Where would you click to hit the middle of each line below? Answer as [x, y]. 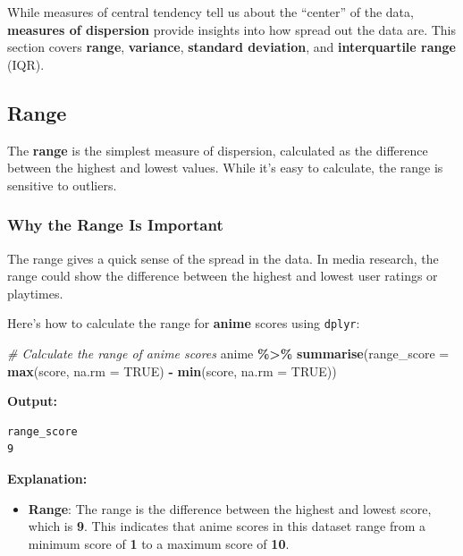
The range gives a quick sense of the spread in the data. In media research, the [223, 258]
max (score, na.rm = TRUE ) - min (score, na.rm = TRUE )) [172, 371]
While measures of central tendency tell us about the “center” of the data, [210, 12]
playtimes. [35, 293]
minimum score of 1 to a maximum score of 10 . [159, 543]
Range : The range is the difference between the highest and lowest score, [230, 508]
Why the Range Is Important [115, 225]
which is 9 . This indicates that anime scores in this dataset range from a [227, 526]
